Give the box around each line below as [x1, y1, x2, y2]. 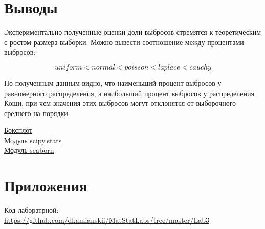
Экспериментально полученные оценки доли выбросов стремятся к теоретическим [4, 27, 261, 37]
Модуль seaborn [4, 145, 54, 155]
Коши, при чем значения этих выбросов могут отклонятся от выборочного [4, 98, 236, 108]
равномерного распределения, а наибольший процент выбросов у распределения [4, 87, 254, 98]
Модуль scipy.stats [4, 134, 62, 145]
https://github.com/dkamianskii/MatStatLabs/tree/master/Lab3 [4, 214, 209, 225]
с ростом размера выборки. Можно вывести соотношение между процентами [4, 36, 244, 47]
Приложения [4, 175, 87, 196]
